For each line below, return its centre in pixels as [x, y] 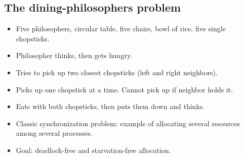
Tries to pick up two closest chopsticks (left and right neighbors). [117, 72]
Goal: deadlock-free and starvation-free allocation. [93, 150]
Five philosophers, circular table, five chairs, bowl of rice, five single [121, 29]
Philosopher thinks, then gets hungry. [74, 55]
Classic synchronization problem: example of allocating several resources [128, 123]
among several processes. [54, 133]
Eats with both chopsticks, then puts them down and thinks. [110, 106]
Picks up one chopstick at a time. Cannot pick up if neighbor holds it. [125, 89]
